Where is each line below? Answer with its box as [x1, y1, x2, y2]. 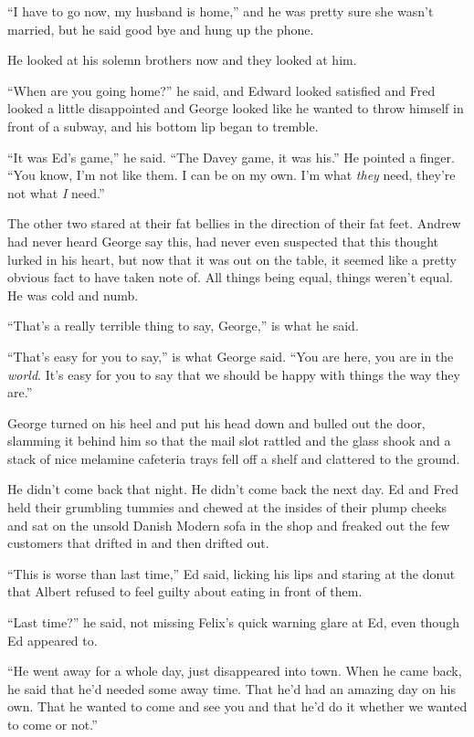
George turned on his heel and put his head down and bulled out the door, [7, 413, 426, 432]
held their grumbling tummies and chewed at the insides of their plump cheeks [7, 498, 448, 517]
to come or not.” [7, 715, 98, 733]
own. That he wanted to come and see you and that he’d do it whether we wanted [7, 697, 468, 716]
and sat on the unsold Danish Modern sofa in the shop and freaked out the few [7, 515, 450, 534]
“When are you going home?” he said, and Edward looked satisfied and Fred [7, 80, 436, 100]
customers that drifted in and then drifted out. [7, 533, 269, 553]
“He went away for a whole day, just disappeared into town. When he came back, [7, 661, 462, 680]
